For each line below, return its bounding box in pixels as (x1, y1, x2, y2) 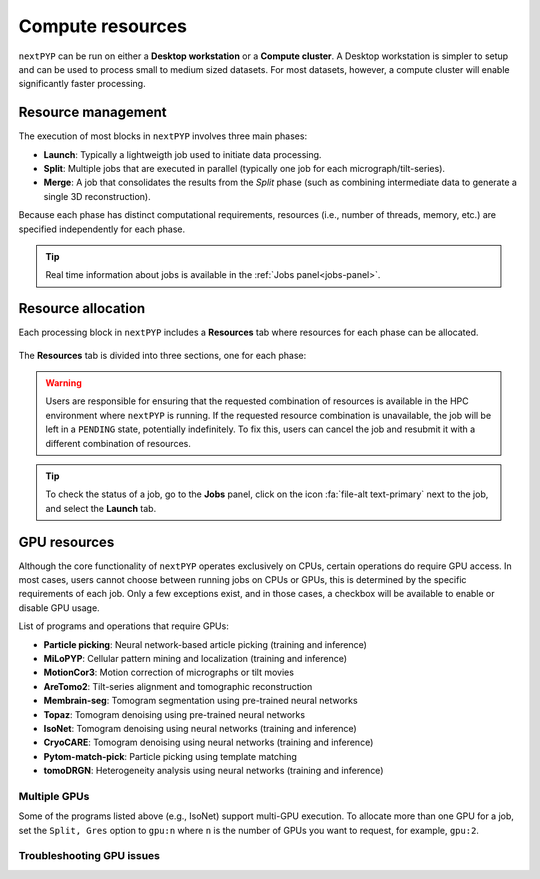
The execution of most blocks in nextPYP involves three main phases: (18, 130, 308, 142)
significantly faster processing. (18, 78, 146, 90)
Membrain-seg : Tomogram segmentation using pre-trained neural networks (43, 695, 359, 707)
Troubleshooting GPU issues (18, 849, 160, 863)
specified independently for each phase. (18, 223, 186, 235)
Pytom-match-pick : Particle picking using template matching (43, 750, 297, 762)
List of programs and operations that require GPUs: (18, 620, 229, 632)
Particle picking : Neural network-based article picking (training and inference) (43, 638, 367, 650)
